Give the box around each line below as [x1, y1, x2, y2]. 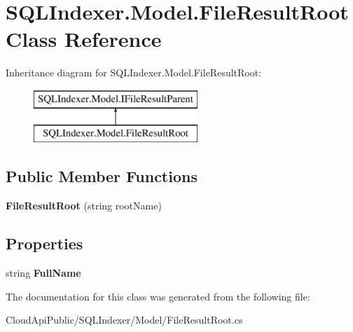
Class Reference [6, 25, 162, 53]
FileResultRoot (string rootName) [6, 198, 162, 213]
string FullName [6, 265, 81, 280]
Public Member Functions [6, 165, 198, 187]
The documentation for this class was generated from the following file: [6, 289, 310, 303]
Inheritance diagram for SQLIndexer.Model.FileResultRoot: [6, 65, 262, 80]
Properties [6, 233, 83, 254]
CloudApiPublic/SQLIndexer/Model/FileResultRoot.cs [6, 312, 243, 327]
